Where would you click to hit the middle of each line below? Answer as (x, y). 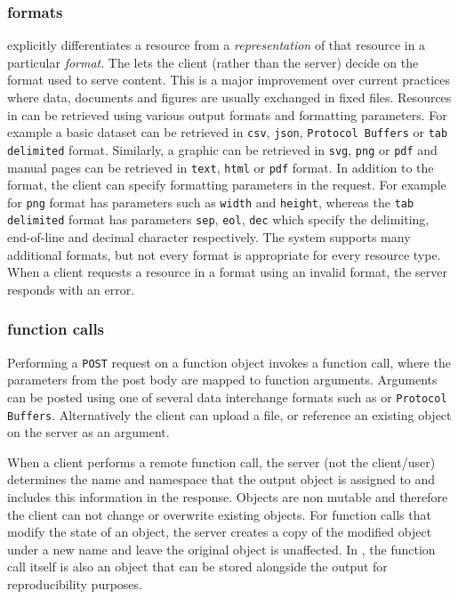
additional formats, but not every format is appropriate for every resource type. (224, 254)
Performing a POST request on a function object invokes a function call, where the (229, 362)
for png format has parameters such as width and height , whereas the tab (211, 202)
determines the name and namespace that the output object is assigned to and (221, 479)
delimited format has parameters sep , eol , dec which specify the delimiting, (218, 219)
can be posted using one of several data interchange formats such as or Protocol (227, 397)
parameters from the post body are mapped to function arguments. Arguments (222, 380)
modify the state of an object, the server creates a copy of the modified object (220, 532)
